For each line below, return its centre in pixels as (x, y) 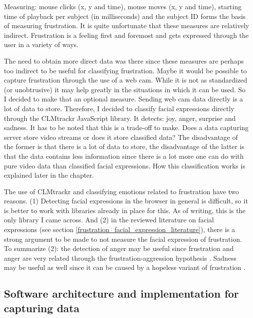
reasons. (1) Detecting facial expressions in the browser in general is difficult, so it (126, 201)
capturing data (42, 308)
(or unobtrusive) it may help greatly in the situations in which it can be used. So (125, 89)
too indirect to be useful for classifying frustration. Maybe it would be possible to (126, 70)
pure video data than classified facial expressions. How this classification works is (125, 165)
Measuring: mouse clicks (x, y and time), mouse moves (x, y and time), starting (123, 6)
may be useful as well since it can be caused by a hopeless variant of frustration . (125, 267)
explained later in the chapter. (49, 175)
